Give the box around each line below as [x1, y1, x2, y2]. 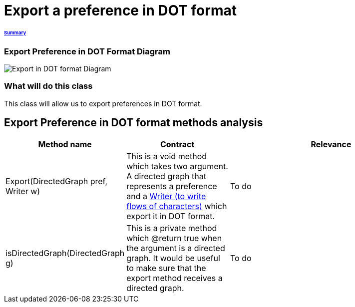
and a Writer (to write [126, 191, 206, 201]
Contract [160, 139, 195, 149]
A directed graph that [126, 171, 206, 181]
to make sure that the [126, 263, 206, 273]
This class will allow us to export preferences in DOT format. [4, 99, 202, 108]
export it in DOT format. [126, 211, 215, 221]
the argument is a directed [126, 243, 225, 253]
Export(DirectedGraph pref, [5, 176, 108, 186]
